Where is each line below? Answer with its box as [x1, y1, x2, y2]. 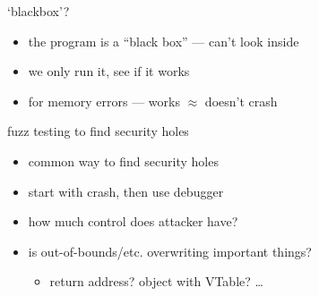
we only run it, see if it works [28, 62, 190, 80]
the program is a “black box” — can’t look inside [28, 31, 299, 50]
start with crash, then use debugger [28, 182, 224, 200]
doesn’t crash [204, 91, 278, 110]
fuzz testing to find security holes [7, 122, 189, 140]
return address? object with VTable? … [49, 272, 263, 291]
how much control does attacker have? [28, 212, 238, 231]
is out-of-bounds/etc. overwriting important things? [28, 241, 312, 260]
